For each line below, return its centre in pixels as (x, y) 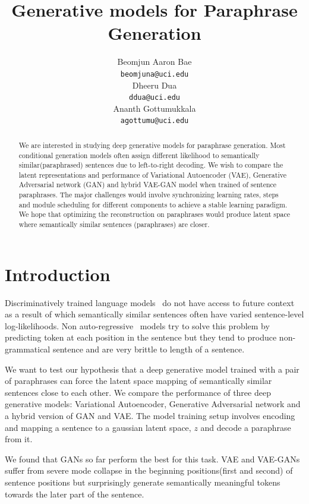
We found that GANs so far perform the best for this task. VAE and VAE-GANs (152, 459)
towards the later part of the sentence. (75, 494)
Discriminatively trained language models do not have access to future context (150, 302)
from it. (19, 439)
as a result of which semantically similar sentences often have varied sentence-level (154, 314)
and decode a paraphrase (246, 427)
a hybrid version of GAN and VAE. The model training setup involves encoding (150, 416)
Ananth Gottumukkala (154, 108)
